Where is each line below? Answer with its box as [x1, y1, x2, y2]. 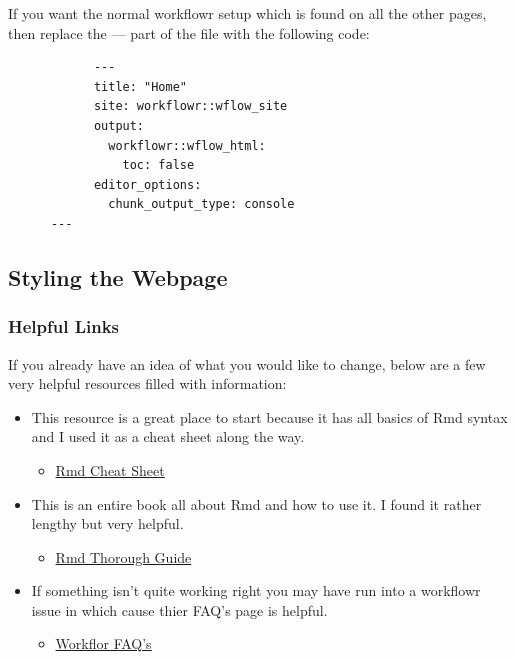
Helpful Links [8, 314, 120, 339]
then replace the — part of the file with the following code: [8, 22, 370, 43]
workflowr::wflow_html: [108, 138, 266, 153]
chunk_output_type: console [108, 197, 295, 212]
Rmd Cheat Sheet [55, 459, 165, 480]
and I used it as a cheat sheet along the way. [31, 426, 305, 447]
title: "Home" [93, 79, 187, 94]
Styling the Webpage [8, 261, 228, 292]
